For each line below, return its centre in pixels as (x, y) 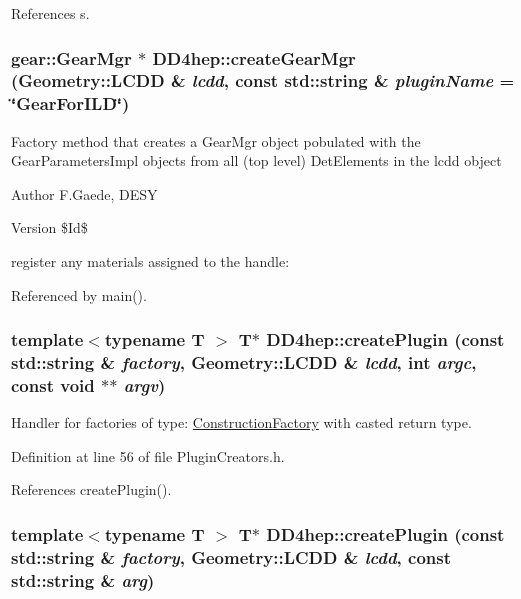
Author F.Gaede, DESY (84, 193)
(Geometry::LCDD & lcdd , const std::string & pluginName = (263, 80)
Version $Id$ (49, 227)
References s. (50, 13)
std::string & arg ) (83, 579)
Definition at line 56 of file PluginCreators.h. (148, 455)
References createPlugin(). (91, 489)
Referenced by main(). (79, 294)
